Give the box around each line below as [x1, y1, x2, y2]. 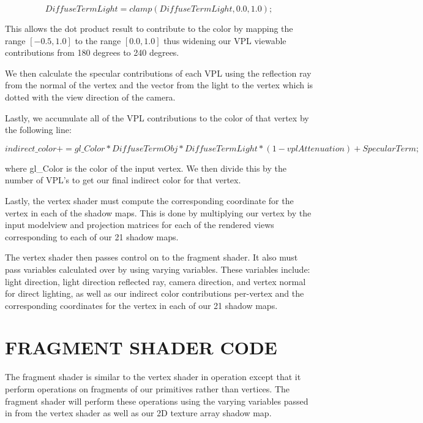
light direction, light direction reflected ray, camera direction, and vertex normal [5, 275, 306, 288]
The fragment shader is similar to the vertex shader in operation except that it [5, 370, 301, 383]
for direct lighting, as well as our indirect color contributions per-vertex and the [5, 287, 304, 300]
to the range [75, 34, 121, 47]
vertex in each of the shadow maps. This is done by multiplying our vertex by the [5, 206, 312, 219]
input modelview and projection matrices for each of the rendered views [5, 218, 274, 231]
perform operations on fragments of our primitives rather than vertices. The [5, 383, 290, 395]
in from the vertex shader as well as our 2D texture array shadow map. [5, 406, 272, 419]
